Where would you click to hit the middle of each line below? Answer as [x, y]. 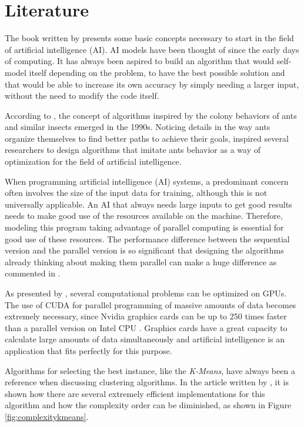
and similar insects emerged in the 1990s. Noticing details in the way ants [138, 127]
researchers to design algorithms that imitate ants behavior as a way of [133, 150]
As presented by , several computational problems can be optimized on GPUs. [146, 293]
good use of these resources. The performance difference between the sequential [147, 238]
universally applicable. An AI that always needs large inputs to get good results [148, 204]
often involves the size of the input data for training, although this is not [136, 193]
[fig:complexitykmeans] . [47, 416]
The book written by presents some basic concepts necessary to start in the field [149, 38]
